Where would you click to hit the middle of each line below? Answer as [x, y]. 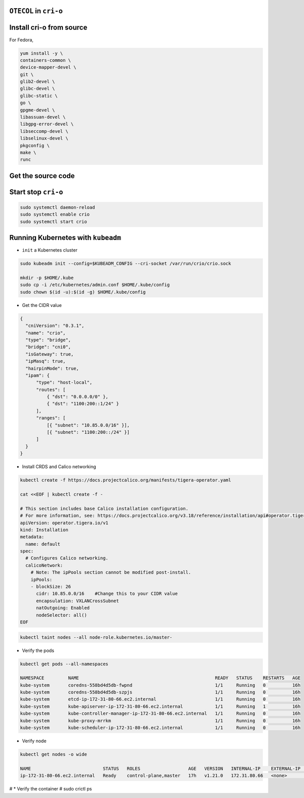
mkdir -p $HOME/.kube [47, 278]
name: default [43, 544]
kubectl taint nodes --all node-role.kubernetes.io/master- [96, 637]
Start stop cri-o [36, 192]
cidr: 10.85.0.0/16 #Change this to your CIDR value [107, 594]
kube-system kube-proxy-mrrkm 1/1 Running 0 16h [160, 721]
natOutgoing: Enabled [63, 608]
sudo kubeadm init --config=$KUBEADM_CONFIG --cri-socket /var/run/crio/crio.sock [126, 264]
